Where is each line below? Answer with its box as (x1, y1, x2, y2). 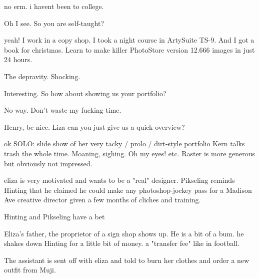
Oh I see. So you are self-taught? (4, 18, 104, 28)
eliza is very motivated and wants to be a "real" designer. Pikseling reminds (4, 175, 235, 185)
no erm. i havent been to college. (4, 1, 104, 11)
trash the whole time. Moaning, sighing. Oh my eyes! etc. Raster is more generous (4, 148, 255, 158)
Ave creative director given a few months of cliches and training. (4, 194, 201, 205)
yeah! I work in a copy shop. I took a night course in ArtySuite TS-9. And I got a (4, 35, 254, 45)
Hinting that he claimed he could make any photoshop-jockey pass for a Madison (4, 184, 252, 195)
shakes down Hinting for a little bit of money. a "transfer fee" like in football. (4, 238, 239, 248)
